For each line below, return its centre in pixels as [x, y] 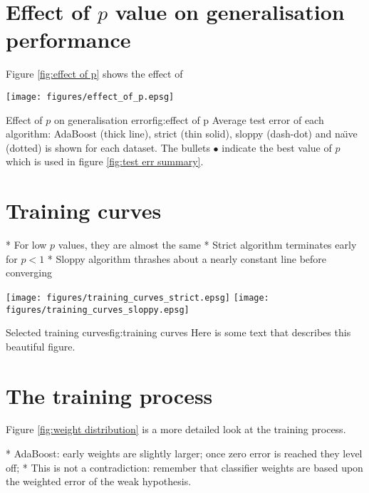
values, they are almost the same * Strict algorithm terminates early [207, 245]
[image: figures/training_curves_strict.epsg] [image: [137, 297]
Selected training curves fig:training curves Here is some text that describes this [178, 332]
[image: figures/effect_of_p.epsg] [90, 97]
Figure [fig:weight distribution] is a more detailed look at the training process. [176, 429]
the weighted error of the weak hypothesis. [99, 481]
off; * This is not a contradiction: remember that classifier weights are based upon [184, 467]
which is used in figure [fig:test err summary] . [105, 161]
